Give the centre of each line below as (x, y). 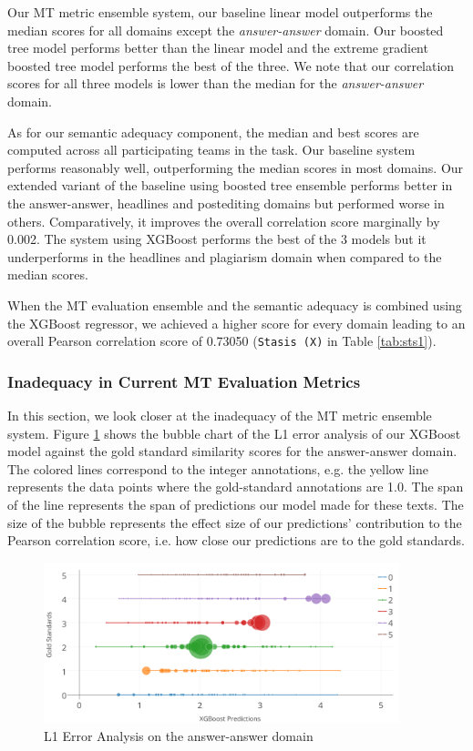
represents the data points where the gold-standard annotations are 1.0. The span (236, 487)
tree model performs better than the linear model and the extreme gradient (218, 48)
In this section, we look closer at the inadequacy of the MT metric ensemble (220, 415)
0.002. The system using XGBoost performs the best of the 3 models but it (217, 239)
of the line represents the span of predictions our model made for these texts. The (236, 504)
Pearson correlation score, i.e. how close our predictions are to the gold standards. (236, 540)
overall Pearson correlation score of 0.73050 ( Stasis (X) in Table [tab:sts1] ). (222, 341)
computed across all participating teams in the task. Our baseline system (211, 150)
